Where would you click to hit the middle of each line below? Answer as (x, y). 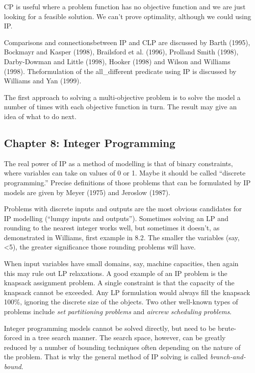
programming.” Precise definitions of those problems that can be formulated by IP (127, 182)
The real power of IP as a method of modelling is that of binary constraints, (118, 163)
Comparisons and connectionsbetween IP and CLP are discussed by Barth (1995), (127, 42)
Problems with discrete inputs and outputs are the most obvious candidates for (123, 209)
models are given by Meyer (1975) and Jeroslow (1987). (87, 192)
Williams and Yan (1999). (43, 81)
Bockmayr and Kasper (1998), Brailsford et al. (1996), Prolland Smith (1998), (121, 52)
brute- (227, 328)
